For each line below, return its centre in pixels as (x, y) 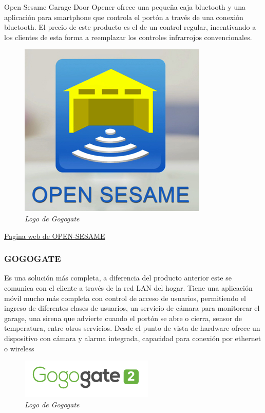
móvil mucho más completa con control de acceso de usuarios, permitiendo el (125, 298)
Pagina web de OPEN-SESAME (55, 236)
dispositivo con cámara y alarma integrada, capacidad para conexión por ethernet (133, 338)
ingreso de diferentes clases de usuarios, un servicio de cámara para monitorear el (132, 308)
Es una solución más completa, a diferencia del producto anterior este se (118, 278)
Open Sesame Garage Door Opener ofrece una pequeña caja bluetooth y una (125, 7)
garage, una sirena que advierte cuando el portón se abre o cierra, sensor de (123, 318)
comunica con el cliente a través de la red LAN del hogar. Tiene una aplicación (128, 287)
